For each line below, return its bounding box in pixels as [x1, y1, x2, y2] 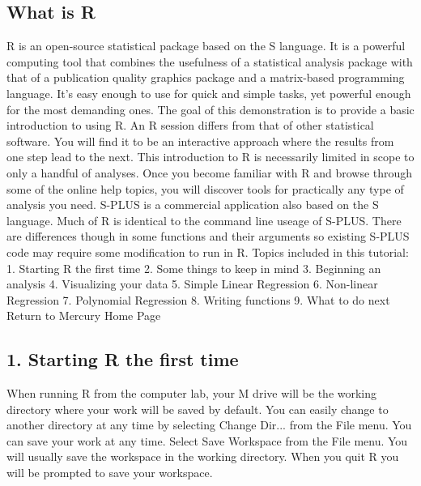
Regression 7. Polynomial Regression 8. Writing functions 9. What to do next [6, 291, 390, 308]
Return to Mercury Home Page [6, 307, 161, 324]
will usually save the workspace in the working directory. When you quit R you [6, 448, 399, 465]
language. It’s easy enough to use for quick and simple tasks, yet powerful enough [6, 84, 411, 101]
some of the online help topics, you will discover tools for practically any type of [6, 180, 404, 197]
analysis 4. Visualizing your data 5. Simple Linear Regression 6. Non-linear [6, 275, 378, 292]
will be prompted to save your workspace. [6, 464, 213, 481]
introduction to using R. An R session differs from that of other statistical [6, 117, 374, 134]
